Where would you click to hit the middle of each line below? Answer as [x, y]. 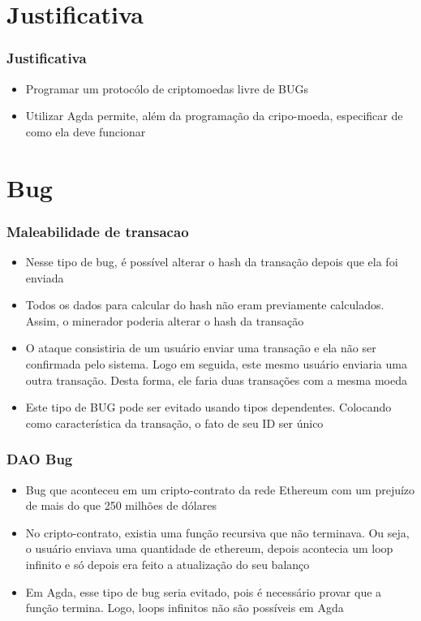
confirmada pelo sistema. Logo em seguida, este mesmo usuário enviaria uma [216, 363]
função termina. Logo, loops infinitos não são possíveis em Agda [185, 608]
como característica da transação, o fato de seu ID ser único [174, 423]
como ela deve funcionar [86, 131]
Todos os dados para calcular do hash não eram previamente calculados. [205, 305]
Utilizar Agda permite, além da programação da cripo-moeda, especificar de [214, 116]
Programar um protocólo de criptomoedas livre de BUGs [167, 88]
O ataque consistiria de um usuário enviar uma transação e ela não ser [201, 348]
